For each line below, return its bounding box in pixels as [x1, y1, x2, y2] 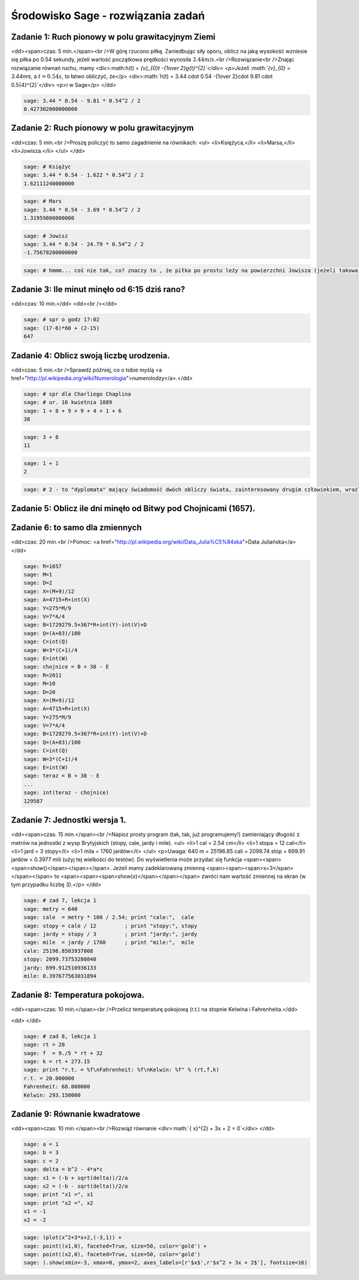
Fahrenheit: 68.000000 [23, 1083, 90, 1090]
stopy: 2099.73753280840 [23, 956, 97, 963]
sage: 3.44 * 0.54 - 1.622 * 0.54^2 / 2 [23, 171, 144, 179]
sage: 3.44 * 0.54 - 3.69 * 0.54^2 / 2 [23, 206, 141, 213]
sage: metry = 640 [23, 905, 78, 912]
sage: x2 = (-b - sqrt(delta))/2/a [23, 1183, 128, 1190]
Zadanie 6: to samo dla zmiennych [11, 523, 142, 533]
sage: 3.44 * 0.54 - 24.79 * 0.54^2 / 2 [23, 240, 144, 247]
